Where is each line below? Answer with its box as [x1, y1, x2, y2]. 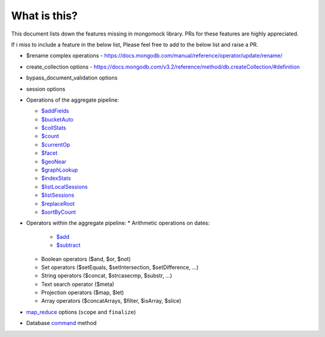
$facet [41, 149, 58, 156]
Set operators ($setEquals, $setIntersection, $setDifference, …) [41, 264, 199, 271]
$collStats [41, 124, 66, 132]
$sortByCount [41, 208, 76, 215]
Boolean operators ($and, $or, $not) [41, 255, 131, 262]
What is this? [11, 9, 78, 22]
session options [26, 85, 66, 93]
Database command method [26, 320, 97, 327]
